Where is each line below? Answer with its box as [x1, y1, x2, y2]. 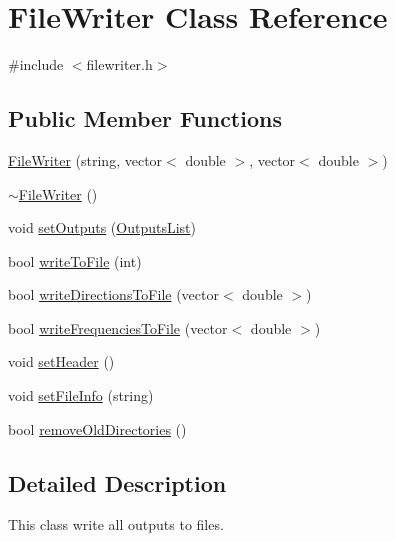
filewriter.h [86, 54, 153, 75]
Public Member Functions [8, 103, 282, 134]
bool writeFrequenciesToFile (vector [8, 317, 228, 338]
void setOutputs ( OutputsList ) [8, 217, 197, 238]
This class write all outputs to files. [8, 514, 224, 535]
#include [8, 54, 64, 75]
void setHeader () [8, 351, 115, 372]
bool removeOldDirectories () [8, 418, 187, 439]
